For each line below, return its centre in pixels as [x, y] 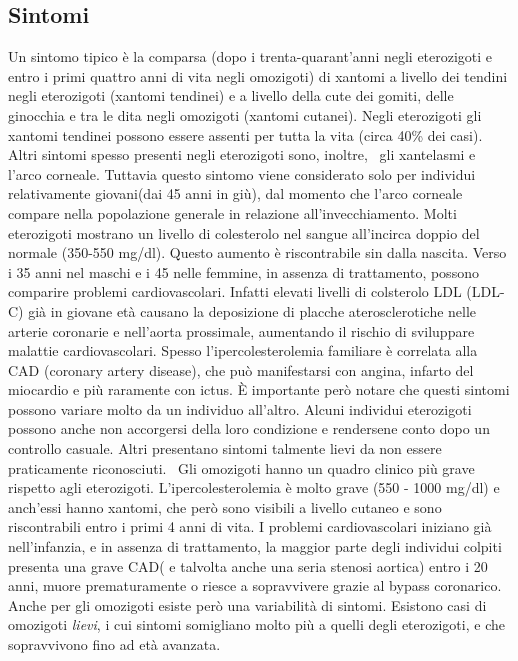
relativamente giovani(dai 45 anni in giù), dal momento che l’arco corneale [235, 193]
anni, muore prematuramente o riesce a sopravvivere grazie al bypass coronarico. [255, 585]
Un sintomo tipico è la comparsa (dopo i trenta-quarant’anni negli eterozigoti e [250, 56]
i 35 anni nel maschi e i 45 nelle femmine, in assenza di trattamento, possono [243, 271]
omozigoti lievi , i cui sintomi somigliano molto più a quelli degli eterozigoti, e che [256, 624]
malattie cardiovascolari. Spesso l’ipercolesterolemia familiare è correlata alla [243, 350]
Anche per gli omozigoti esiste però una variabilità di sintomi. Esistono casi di [247, 604]
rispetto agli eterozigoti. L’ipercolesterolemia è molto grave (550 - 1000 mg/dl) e [254, 487]
